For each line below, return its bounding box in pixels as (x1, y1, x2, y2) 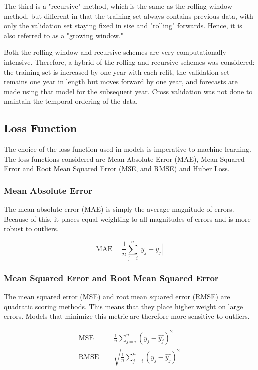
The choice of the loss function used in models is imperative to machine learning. (4, 144, 251, 154)
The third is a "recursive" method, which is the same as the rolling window (4, 1, 232, 11)
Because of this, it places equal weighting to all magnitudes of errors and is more (4, 213, 251, 224)
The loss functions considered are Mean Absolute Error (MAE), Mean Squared (4, 153, 245, 164)
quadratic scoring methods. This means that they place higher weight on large (4, 301, 243, 311)
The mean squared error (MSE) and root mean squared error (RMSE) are (4, 291, 230, 302)
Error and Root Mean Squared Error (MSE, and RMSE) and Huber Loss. (4, 163, 230, 174)
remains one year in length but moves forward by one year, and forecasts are (4, 76, 238, 87)
